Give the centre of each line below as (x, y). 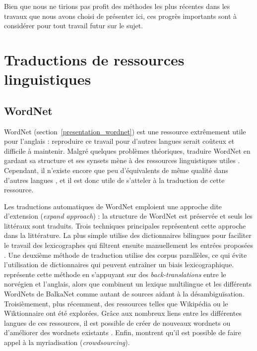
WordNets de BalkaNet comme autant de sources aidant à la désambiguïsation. (124, 294)
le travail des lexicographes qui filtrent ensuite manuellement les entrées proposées (128, 245)
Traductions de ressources (94, 59)
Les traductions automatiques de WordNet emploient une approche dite (113, 206)
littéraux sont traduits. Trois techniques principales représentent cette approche (125, 225)
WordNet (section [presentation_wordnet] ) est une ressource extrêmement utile (125, 131)
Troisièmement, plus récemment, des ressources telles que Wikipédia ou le (116, 303)
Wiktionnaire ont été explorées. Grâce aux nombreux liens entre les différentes (123, 313)
